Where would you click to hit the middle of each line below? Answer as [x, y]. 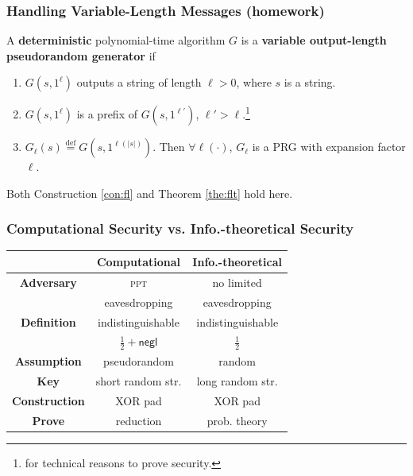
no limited [237, 282]
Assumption [48, 361]
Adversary [48, 282]
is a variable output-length [314, 40]
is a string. [310, 82]
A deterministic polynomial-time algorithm [116, 40]
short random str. [139, 381]
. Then [169, 147]
